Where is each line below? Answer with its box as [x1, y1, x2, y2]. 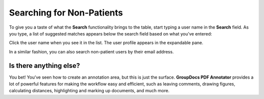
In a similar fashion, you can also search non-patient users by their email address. [9, 49, 174, 54]
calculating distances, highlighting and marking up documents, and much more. [9, 88, 170, 94]
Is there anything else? [9, 61, 80, 70]
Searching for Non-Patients [9, 7, 123, 18]
